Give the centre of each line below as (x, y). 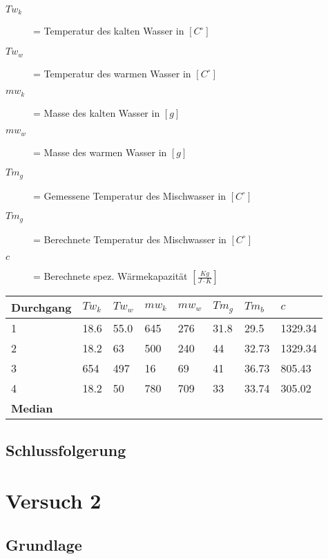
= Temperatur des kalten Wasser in (109, 31)
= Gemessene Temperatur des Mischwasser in (130, 195)
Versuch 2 (54, 501)
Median (32, 408)
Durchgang (41, 307)
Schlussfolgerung (66, 449)
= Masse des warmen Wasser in (100, 152)
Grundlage (44, 544)
